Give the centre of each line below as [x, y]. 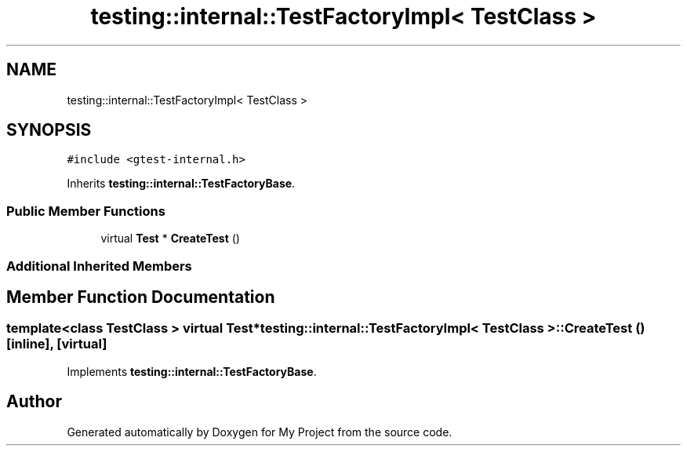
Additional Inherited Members [99, 266]
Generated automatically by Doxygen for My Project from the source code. [260, 432]
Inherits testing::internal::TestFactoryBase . [181, 184]
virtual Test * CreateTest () [170, 239]
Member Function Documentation [141, 297]
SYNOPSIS [49, 130]
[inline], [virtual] [57, 344]
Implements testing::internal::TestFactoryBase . [192, 371]
